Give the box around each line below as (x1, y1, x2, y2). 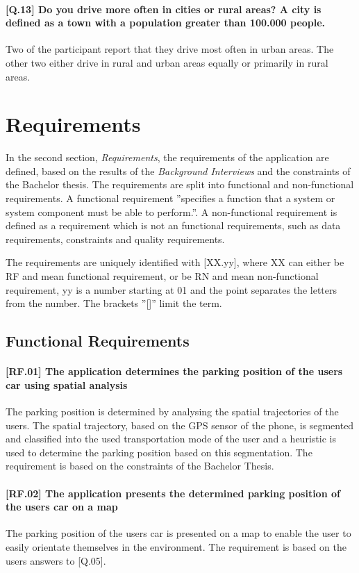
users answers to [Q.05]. (6, 553, 106, 567)
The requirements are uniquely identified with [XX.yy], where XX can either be (6, 255, 344, 269)
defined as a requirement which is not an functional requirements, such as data (6, 218, 341, 233)
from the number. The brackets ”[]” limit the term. (6, 296, 222, 310)
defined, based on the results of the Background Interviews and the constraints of (6, 163, 351, 178)
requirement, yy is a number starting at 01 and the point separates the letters (6, 282, 337, 297)
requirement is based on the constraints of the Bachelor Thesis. (6, 458, 274, 473)
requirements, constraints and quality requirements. (6, 231, 225, 246)
